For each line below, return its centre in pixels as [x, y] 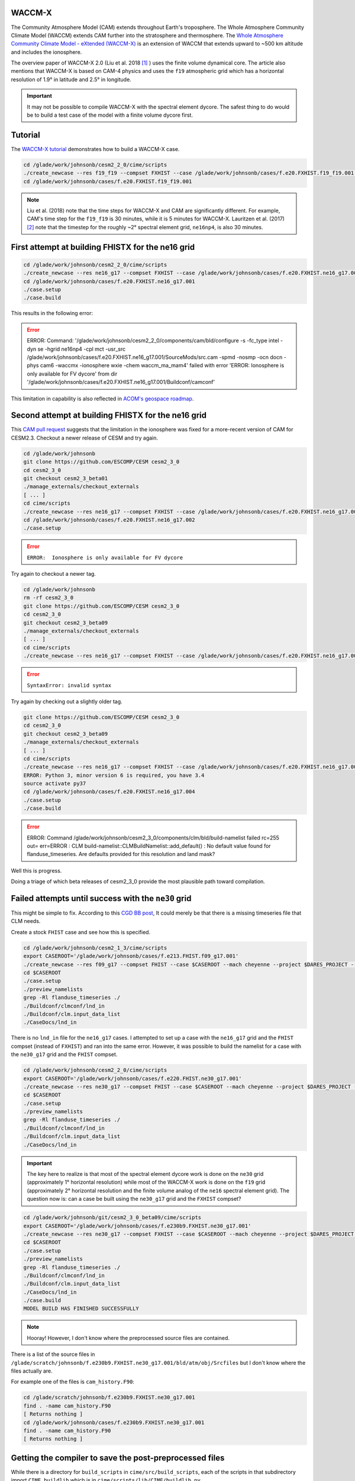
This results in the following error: [52, 313]
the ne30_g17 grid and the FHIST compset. [64, 1054]
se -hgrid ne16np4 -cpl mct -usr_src [82, 349]
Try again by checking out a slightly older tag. [67, 701]
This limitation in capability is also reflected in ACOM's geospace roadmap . [102, 398]
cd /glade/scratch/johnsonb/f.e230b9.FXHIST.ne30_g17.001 [109, 1397]
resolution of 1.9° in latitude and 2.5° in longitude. [71, 79]
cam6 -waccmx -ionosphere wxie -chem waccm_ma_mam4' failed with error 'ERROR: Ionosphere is [162, 366]
